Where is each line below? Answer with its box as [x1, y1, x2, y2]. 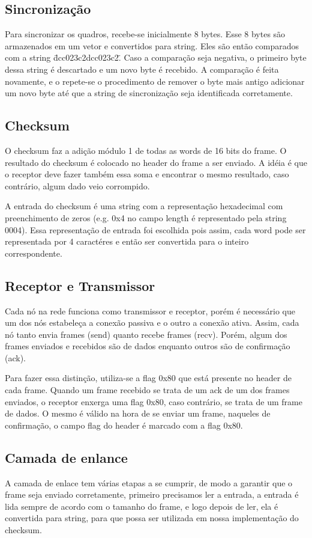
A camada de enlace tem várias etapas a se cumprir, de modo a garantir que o [5, 476, 293, 489]
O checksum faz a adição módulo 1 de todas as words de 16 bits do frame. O [5, 144, 287, 156]
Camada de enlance [5, 448, 128, 466]
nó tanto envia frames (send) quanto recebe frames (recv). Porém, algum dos [5, 328, 287, 340]
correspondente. [5, 246, 62, 259]
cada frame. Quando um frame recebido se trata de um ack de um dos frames [5, 384, 290, 396]
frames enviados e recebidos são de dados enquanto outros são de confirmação [5, 340, 290, 352]
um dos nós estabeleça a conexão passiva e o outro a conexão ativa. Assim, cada [5, 316, 299, 329]
